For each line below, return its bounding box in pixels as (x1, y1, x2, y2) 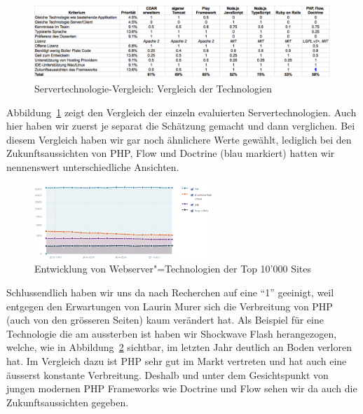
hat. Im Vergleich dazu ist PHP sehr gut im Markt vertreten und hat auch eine (6, 354, 347, 368)
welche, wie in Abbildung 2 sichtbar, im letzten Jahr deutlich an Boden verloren (6, 340, 352, 354)
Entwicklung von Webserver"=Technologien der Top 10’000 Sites (34, 261, 311, 276)
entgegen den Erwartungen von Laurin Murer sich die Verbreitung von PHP (6, 298, 333, 313)
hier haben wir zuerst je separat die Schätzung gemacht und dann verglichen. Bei (6, 118, 355, 133)
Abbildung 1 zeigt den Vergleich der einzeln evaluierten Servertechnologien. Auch (6, 104, 357, 119)
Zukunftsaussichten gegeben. (6, 394, 129, 409)
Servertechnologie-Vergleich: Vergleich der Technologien (34, 81, 272, 95)
